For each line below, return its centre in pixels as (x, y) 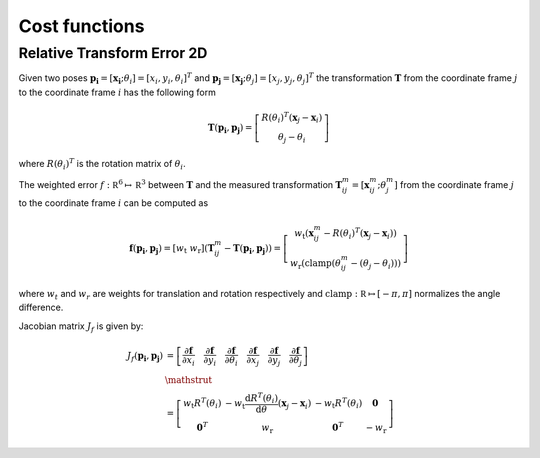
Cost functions (81, 26)
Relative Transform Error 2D (113, 53)
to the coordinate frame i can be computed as (113, 202)
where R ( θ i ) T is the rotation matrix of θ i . (102, 164)
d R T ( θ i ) (262, 398)
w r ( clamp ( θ (316, 264)
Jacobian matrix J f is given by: (81, 327)
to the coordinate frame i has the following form (117, 92)
